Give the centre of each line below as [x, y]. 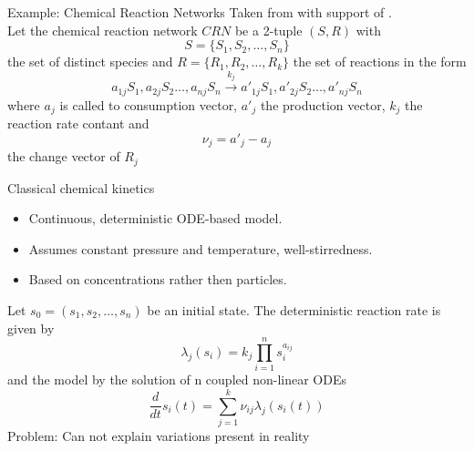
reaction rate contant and [78, 123]
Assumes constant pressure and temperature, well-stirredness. [201, 248]
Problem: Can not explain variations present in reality [159, 436]
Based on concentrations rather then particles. [158, 279]
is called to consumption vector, [149, 104]
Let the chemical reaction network [103, 30]
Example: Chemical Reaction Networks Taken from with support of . [200, 12]
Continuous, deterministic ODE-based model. [155, 218]
